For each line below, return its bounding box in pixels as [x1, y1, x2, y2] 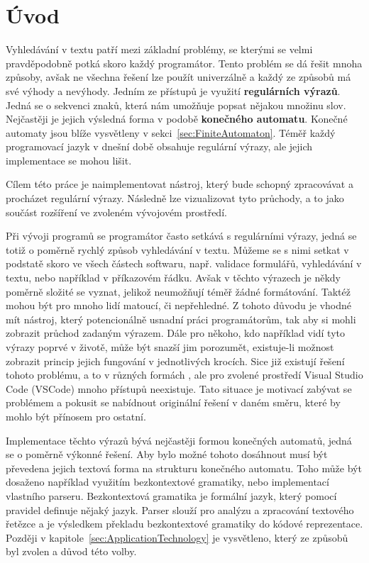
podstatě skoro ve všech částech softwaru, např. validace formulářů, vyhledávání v [6, 256, 362, 271]
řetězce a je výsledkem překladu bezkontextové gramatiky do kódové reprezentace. [6, 516, 363, 531]
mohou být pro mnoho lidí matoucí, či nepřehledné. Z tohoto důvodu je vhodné [6, 298, 352, 313]
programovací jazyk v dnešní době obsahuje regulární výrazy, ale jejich [6, 139, 313, 154]
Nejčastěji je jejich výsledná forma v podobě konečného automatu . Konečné [6, 111, 348, 126]
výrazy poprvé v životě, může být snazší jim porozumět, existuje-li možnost [6, 340, 334, 354]
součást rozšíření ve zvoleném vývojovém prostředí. [6, 204, 227, 219]
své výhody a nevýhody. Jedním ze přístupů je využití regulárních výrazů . [6, 83, 341, 98]
